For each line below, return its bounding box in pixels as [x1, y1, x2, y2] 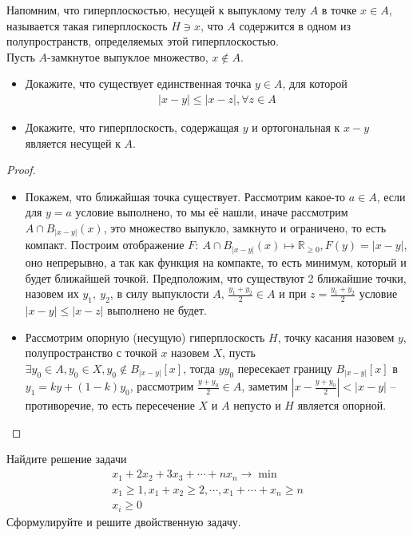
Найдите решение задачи [6, 450, 127, 467]
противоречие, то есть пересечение [25, 397, 195, 414]
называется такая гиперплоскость [6, 17, 168, 34]
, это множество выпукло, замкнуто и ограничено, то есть [103, 219, 387, 236]
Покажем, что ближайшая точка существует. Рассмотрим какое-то [25, 188, 346, 204]
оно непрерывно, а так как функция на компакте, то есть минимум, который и [25, 254, 407, 270]
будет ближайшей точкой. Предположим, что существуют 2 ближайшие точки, [25, 269, 407, 286]
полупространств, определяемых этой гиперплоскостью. [6, 33, 279, 50]
